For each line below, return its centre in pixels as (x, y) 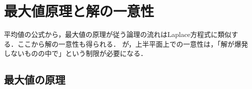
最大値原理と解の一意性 (79, 11)
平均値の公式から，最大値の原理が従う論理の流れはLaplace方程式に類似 (118, 34)
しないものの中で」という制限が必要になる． (76, 53)
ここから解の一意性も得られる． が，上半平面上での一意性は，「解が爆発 (133, 44)
